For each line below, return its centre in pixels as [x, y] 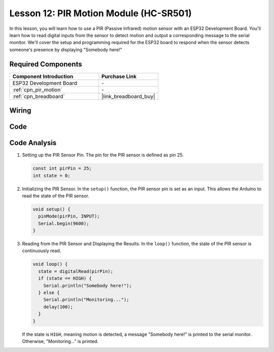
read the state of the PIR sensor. [56, 196]
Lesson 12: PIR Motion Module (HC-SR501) [101, 13]
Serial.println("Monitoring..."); [86, 300]
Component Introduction [43, 76]
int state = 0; [52, 175]
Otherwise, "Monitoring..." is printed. [60, 341]
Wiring [20, 111]
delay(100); [58, 307]
